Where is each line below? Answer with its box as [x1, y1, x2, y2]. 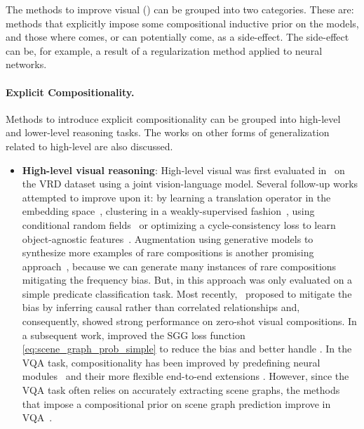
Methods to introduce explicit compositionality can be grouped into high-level [6, 111, 341, 126]
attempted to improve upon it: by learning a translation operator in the [22, 190, 331, 204]
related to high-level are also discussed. [6, 138, 173, 153]
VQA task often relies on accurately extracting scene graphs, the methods [22, 383, 340, 397]
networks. [6, 57, 47, 72]
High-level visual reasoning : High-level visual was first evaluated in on [22, 162, 345, 177]
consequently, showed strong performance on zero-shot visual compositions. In [22, 314, 357, 329]
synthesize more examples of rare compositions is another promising [22, 245, 314, 260]
